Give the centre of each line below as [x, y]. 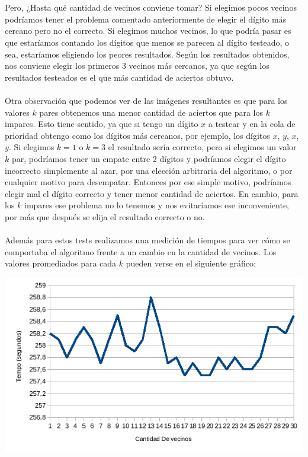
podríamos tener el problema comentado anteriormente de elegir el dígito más [146, 19]
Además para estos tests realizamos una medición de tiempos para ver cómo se [147, 240]
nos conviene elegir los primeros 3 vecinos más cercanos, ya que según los [137, 66]
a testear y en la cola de [252, 124]
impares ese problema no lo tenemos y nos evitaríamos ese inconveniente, [157, 205]
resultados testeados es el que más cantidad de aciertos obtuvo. [119, 77]
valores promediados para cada [61, 263]
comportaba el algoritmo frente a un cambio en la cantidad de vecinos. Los [141, 251]
